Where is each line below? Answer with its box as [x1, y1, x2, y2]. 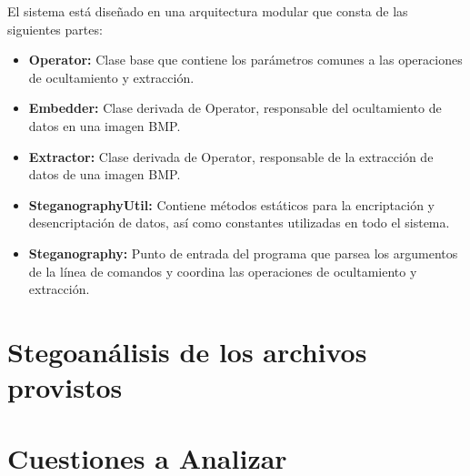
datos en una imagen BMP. [28, 116, 181, 135]
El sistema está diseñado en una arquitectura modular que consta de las [7, 2, 408, 20]
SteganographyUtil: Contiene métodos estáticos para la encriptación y [28, 195, 435, 214]
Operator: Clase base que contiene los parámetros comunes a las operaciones [28, 50, 463, 69]
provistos [7, 369, 123, 406]
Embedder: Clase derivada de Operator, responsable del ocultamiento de [28, 98, 442, 117]
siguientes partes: [7, 19, 103, 38]
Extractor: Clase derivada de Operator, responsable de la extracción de [28, 147, 434, 166]
